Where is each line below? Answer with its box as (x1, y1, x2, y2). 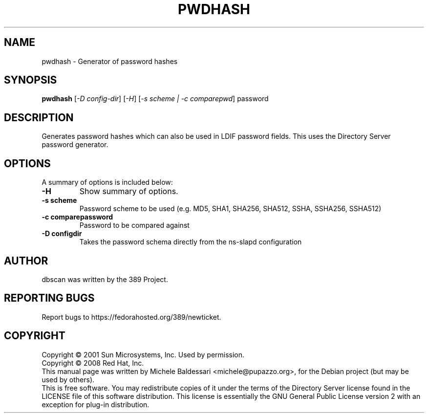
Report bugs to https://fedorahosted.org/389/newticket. (42, 312, 221, 321)
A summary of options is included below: (42, 178, 173, 187)
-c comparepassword (42, 213, 113, 221)
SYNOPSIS (4, 74, 57, 87)
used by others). (42, 375, 95, 384)
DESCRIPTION (4, 111, 74, 124)
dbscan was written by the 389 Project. (42, 275, 168, 284)
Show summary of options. (79, 186, 178, 197)
